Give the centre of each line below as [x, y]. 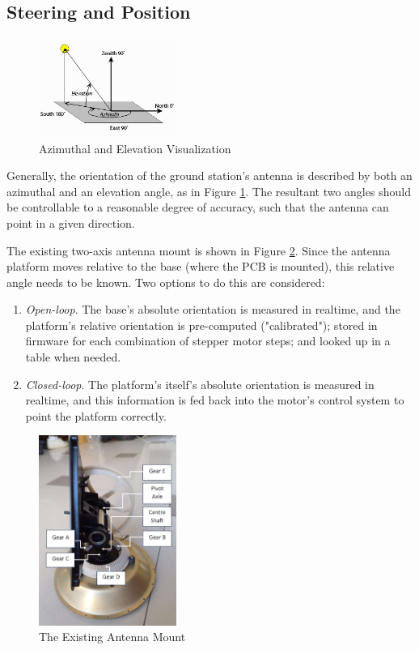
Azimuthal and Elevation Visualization [135, 148]
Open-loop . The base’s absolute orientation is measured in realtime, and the [213, 309]
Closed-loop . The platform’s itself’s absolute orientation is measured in [200, 384]
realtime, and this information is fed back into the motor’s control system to [215, 400]
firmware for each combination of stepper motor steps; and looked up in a [208, 341]
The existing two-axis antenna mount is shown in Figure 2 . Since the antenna [199, 250]
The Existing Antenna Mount [112, 637]
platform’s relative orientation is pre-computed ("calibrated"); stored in [201, 325]
